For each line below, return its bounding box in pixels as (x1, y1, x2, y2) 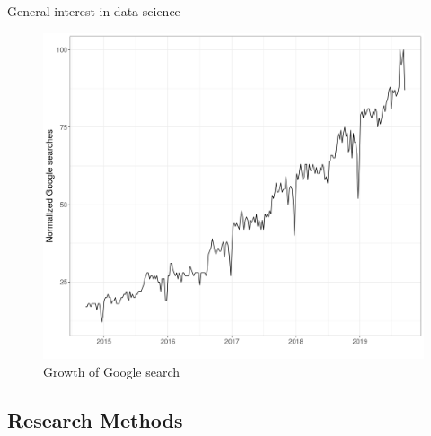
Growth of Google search (43, 362, 180, 380)
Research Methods (7, 405, 183, 433)
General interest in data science (7, 2, 180, 20)
